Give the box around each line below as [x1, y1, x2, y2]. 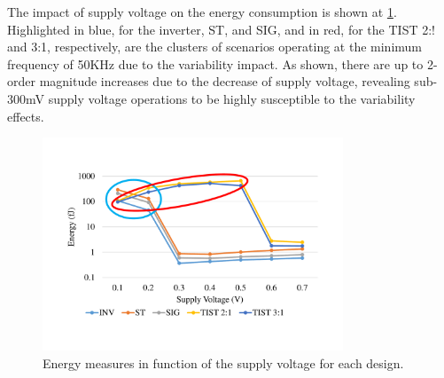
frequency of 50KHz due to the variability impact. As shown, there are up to [7, 54, 424, 73]
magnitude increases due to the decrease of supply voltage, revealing [39, 72, 410, 91]
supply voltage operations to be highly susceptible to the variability [48, 89, 416, 107]
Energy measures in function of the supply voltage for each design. [43, 353, 404, 372]
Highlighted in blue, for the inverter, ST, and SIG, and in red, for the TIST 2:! [7, 20, 435, 38]
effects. [7, 106, 44, 125]
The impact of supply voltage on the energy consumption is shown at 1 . [7, 3, 397, 20]
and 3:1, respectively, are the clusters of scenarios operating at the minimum [7, 37, 423, 56]
